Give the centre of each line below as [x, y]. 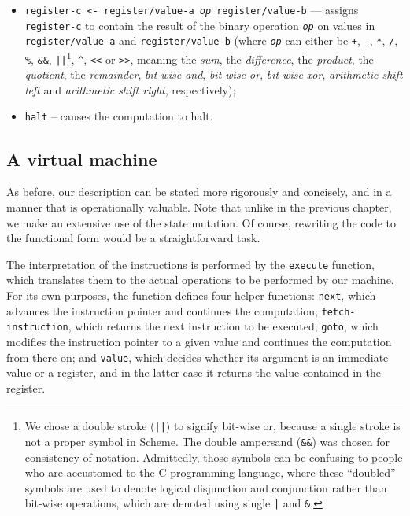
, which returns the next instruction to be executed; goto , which [223, 326]
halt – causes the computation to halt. [119, 116]
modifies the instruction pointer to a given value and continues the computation [199, 341]
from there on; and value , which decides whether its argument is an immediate [198, 357]
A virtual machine [82, 158]
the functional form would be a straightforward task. [133, 238]
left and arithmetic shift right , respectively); [130, 89]
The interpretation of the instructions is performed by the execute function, [190, 264]
